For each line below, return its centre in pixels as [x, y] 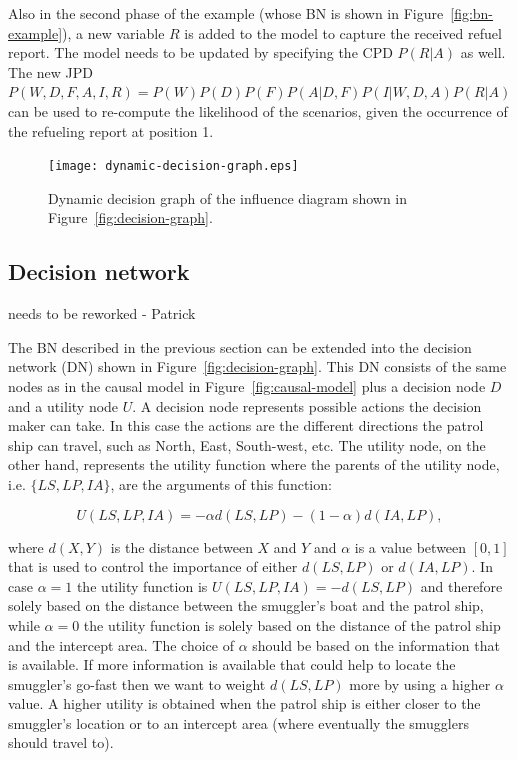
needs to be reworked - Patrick [102, 313]
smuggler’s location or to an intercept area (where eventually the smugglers [238, 722]
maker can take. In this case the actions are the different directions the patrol [246, 425]
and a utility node [63, 405]
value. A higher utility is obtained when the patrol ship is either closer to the [244, 703]
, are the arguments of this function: [221, 483]
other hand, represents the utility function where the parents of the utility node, [254, 464]
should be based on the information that [376, 644]
